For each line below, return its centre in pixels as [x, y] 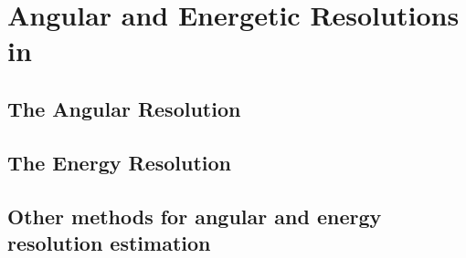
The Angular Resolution [124, 108]
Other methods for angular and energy [195, 216]
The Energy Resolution [120, 162]
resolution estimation [109, 242]
